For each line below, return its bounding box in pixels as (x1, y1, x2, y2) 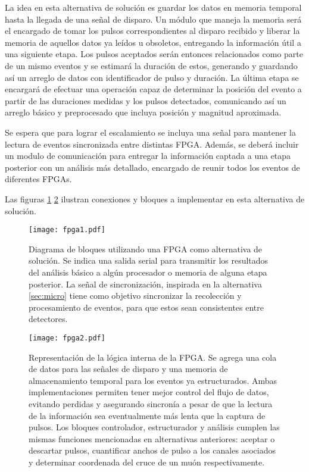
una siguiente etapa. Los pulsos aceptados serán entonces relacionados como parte (5, 48, 303, 60)
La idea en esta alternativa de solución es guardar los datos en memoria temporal (5, 1, 302, 13)
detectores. (29, 312, 68, 325)
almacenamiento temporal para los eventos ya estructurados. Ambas (29, 374, 277, 386)
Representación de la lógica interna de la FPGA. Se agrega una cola (29, 351, 277, 363)
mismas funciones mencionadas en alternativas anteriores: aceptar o (29, 432, 275, 445)
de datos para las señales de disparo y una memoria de (29, 362, 228, 375)
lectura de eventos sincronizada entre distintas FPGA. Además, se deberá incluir (5, 137, 299, 150)
